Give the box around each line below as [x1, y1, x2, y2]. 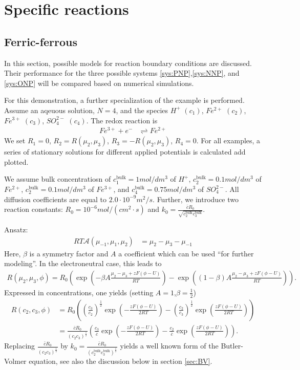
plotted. [4, 156, 29, 167]
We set [4, 135, 26, 146]
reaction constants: [4, 204, 63, 214]
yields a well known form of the [120, 340, 219, 351]
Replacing [4, 340, 35, 351]
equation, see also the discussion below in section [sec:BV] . [29, 355, 212, 366]
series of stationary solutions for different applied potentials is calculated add [4, 146, 246, 157]
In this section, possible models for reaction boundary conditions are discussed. [4, 57, 252, 68]
